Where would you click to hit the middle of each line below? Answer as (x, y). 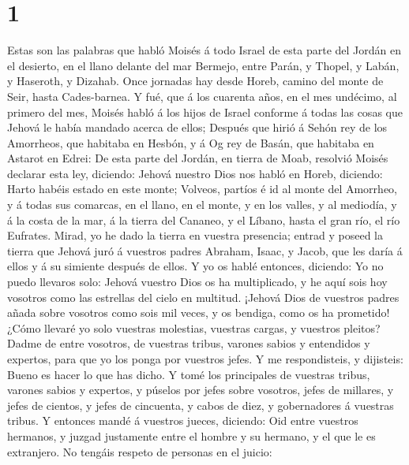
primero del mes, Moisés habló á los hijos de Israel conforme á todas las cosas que (205, 112)
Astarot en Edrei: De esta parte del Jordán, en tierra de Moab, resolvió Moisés (198, 158)
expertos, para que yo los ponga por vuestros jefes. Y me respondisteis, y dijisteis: (205, 359)
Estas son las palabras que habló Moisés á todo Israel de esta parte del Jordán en (204, 50)
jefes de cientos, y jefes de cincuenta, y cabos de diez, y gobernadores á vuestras (201, 405)
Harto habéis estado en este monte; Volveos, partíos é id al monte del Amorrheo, (202, 189)
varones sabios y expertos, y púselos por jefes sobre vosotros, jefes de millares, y (201, 390)
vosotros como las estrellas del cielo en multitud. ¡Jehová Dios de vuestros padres (203, 297)
